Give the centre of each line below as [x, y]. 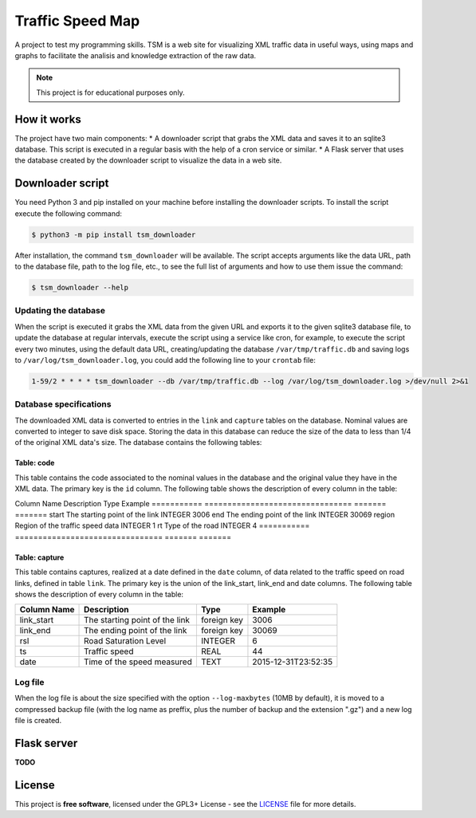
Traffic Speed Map [77, 21]
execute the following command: [69, 213]
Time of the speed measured [138, 662]
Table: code [35, 463]
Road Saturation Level [125, 641]
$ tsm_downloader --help [80, 288]
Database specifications [63, 404]
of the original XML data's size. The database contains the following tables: [138, 442]
